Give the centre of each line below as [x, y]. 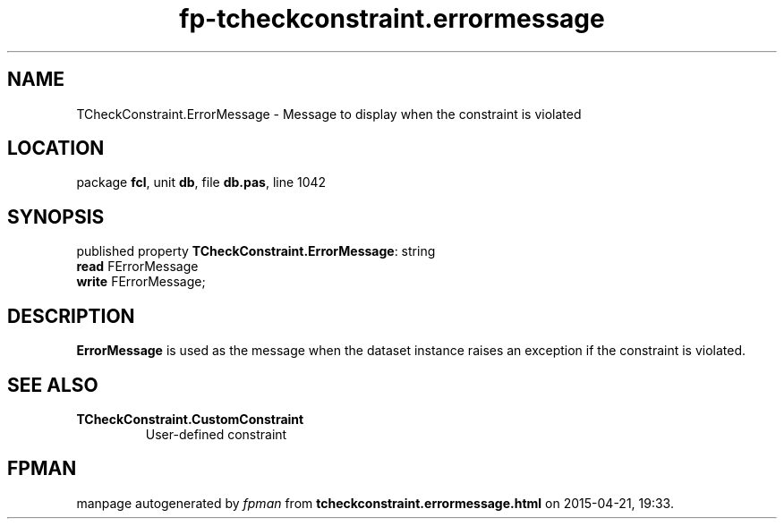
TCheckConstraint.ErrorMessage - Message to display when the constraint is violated [329, 114]
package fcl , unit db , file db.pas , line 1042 [201, 182]
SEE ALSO [53, 385]
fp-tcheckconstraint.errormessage [392, 19]
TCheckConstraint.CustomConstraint [190, 419]
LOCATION [56, 148]
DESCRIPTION [71, 316]
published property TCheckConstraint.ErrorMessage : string [256, 251]
